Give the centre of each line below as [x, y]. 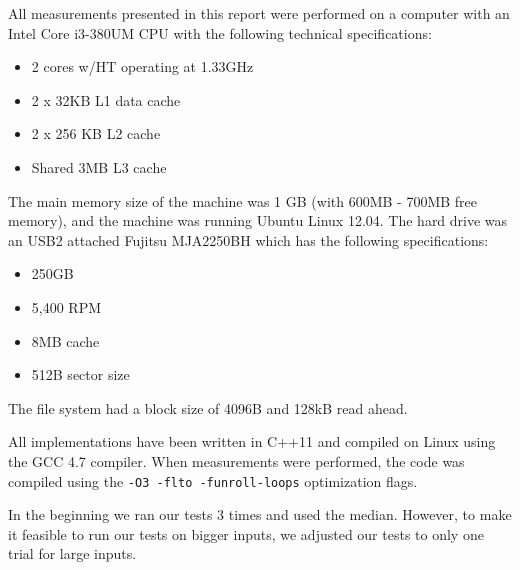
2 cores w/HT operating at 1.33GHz [142, 66]
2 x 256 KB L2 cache [96, 133]
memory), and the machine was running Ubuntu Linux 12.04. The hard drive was [258, 220]
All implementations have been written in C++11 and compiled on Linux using [252, 441]
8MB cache [65, 340]
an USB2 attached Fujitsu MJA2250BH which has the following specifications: [248, 239]
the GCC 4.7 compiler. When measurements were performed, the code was [236, 460]
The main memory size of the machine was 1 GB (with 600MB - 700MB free [243, 200]
